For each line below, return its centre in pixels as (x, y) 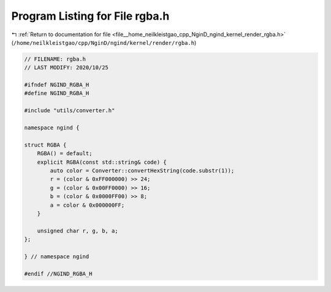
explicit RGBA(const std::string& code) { (102, 162)
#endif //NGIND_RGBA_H (58, 274)
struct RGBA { (45, 145)
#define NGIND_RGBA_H (57, 93)
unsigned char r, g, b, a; (78, 231)
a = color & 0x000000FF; (87, 205)
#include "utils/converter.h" (70, 111)
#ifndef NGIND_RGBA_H (57, 85)
